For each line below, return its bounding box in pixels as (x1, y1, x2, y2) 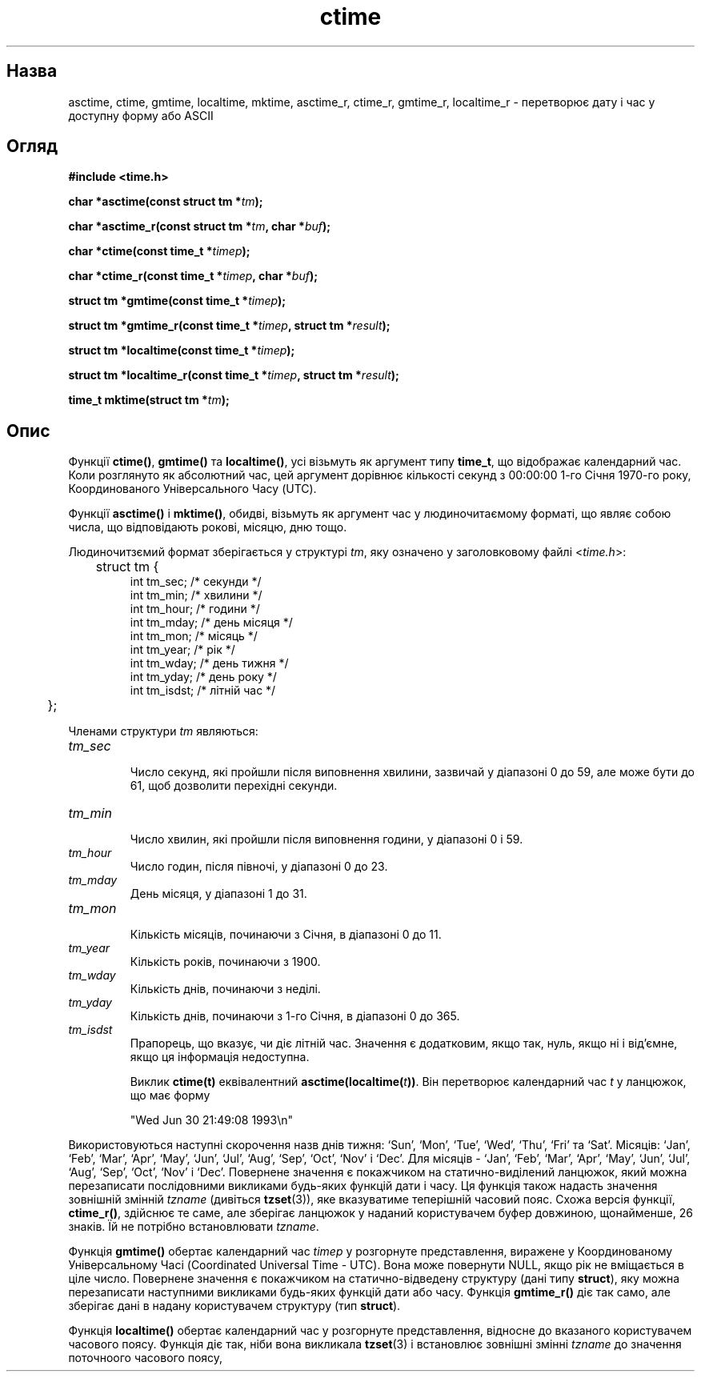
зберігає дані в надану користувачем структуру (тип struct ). (68, 1299, 401, 1313)
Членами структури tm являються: (68, 724, 258, 739)
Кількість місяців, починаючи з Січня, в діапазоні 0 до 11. (130, 927, 442, 942)
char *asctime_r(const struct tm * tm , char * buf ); (68, 219, 331, 234)
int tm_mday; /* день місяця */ (130, 615, 293, 630)
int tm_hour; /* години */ (130, 602, 260, 616)
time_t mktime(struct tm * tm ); (68, 393, 230, 407)
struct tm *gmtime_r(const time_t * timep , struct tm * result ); (68, 318, 391, 333)
